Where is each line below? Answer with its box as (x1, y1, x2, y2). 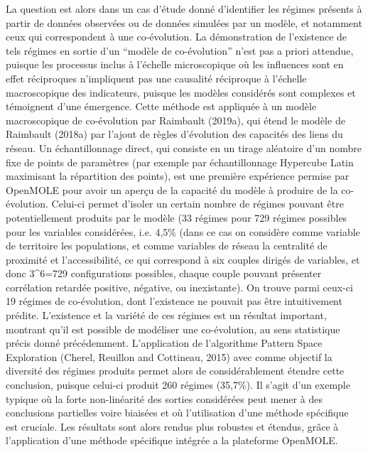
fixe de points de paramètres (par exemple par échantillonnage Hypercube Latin (6, 154, 354, 169)
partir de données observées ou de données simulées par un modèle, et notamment (6, 15, 362, 30)
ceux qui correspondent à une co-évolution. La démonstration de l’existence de (6, 29, 347, 44)
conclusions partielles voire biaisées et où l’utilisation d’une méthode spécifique (6, 405, 349, 420)
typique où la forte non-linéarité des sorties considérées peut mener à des (6, 391, 323, 406)
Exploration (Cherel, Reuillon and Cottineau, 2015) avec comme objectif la (6, 349, 332, 364)
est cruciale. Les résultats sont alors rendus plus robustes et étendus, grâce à (6, 419, 339, 434)
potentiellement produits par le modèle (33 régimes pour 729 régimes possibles (6, 210, 347, 225)
